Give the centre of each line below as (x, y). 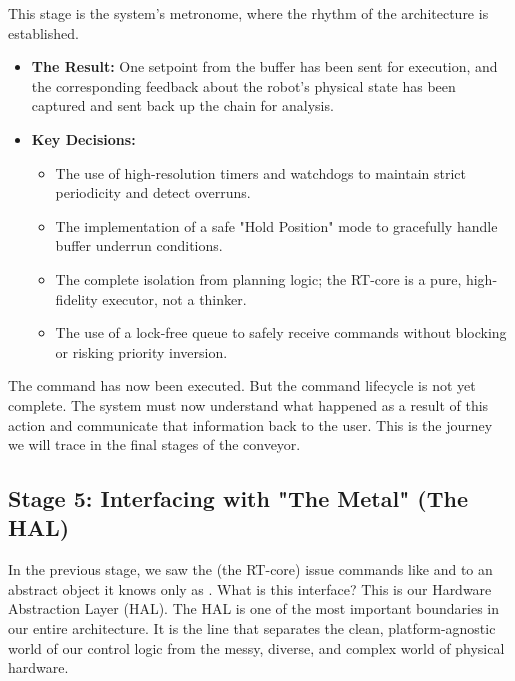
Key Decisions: (83, 138)
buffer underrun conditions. (139, 245)
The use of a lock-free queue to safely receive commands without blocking (281, 332)
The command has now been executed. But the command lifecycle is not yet (242, 385)
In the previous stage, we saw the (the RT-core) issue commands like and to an (250, 569)
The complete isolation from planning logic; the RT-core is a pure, (258, 278)
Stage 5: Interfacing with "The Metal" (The (238, 498)
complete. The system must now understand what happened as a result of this (248, 404)
